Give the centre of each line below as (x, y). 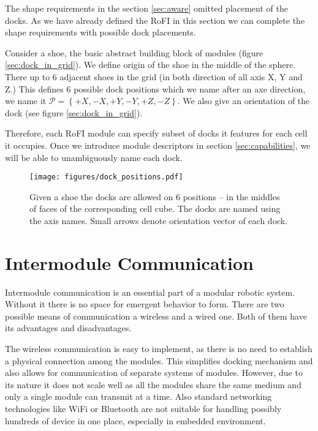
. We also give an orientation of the (244, 101)
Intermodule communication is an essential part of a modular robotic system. (150, 292)
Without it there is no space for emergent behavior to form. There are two (145, 304)
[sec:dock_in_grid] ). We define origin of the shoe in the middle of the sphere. (150, 65)
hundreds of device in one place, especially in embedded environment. (135, 420)
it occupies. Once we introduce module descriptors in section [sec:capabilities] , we (158, 145)
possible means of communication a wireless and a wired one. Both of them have (156, 316)
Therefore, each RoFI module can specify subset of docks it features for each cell (156, 133)
